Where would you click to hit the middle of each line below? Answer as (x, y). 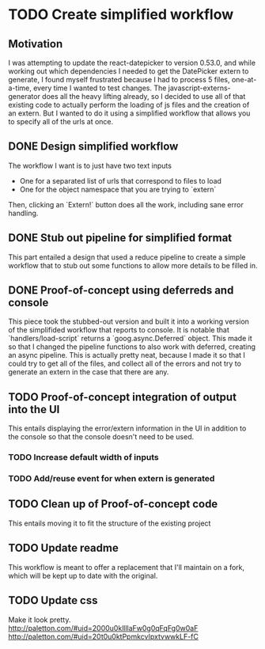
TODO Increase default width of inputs (84, 457)
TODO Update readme (63, 548)
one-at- (244, 80)
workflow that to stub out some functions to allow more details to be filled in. (133, 265)
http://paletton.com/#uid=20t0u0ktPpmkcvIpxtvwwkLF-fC (104, 636)
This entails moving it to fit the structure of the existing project (110, 523)
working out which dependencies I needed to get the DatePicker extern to (129, 71)
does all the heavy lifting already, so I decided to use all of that (144, 96)
